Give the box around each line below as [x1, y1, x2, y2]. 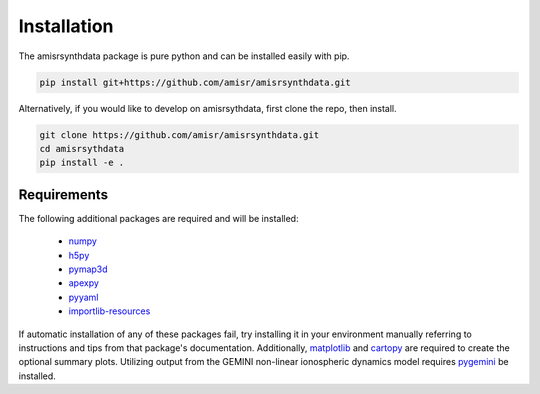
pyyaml [68, 291, 99, 303]
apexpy [68, 277, 100, 289]
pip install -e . [39, 157, 125, 169]
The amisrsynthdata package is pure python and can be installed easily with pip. [18, 50, 350, 62]
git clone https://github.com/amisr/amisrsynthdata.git [39, 129, 320, 140]
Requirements [18, 186, 109, 203]
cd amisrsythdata [39, 143, 125, 154]
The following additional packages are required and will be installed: [18, 212, 299, 224]
